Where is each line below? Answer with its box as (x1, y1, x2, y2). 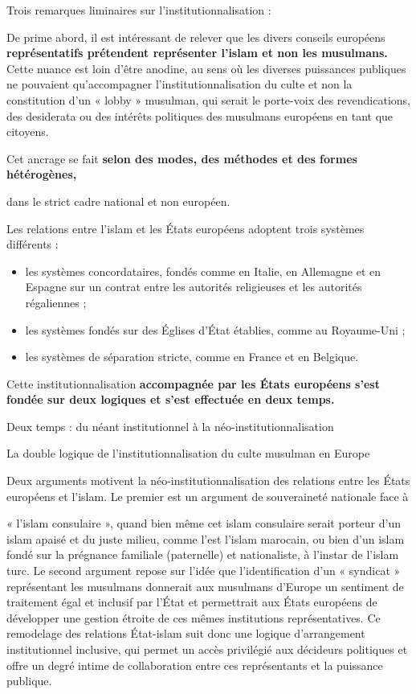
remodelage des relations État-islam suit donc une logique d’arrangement (6, 625, 365, 642)
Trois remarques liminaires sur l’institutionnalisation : (6, 2, 271, 18)
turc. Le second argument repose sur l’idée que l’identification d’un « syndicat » (6, 562, 401, 579)
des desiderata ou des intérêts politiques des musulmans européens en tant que (6, 107, 394, 124)
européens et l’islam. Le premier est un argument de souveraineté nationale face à (6, 487, 409, 504)
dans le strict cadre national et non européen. (6, 192, 230, 209)
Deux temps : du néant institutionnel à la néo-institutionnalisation (6, 417, 334, 434)
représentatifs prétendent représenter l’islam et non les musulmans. (6, 44, 388, 61)
